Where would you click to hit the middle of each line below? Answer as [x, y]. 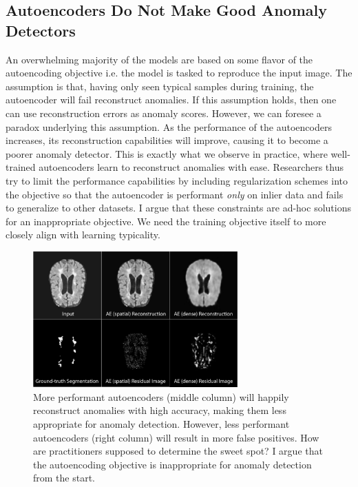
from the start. [64, 478]
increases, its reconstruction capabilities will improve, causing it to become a [167, 140]
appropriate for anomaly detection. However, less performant [161, 423]
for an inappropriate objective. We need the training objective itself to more [166, 221]
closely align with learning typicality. [83, 235]
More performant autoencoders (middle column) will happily [161, 396]
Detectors [41, 30]
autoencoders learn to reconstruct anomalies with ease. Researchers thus [191, 167]
